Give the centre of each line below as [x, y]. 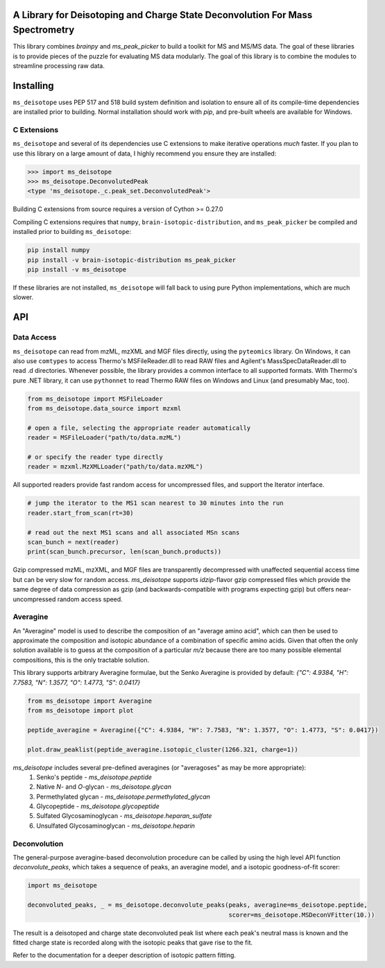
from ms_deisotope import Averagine [90, 701]
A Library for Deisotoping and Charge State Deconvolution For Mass [163, 15]
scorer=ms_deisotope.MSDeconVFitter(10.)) [302, 915]
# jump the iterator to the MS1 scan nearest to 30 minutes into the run [155, 503]
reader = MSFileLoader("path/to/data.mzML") [104, 438]
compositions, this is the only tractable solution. [81, 660]
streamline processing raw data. [59, 65]
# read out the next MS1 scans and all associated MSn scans [134, 532]
